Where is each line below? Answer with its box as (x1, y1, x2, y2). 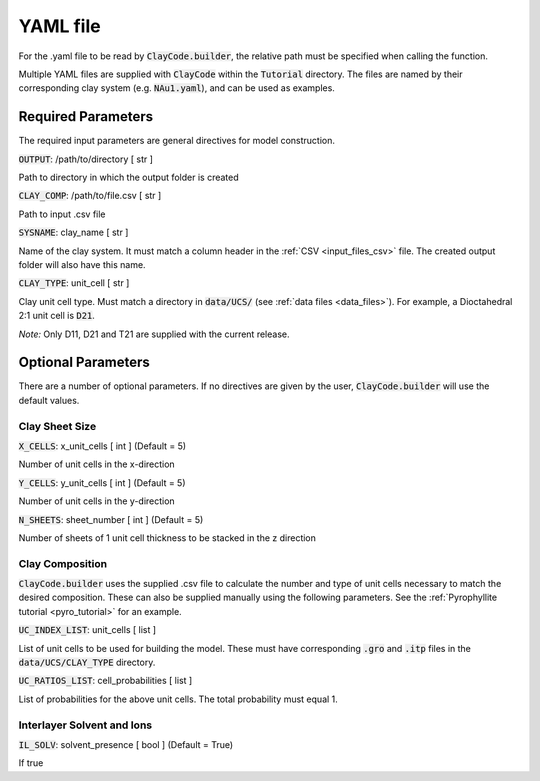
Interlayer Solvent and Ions (18, 718, 153, 732)
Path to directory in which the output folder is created (18, 171, 239, 184)
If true (18, 757, 44, 769)
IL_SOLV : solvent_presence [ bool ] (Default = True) (18, 738, 234, 750)
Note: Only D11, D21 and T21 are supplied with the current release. (18, 328, 290, 340)
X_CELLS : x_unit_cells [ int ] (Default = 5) (18, 440, 187, 452)
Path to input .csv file (18, 208, 106, 220)
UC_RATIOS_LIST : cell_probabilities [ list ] (18, 675, 193, 687)
